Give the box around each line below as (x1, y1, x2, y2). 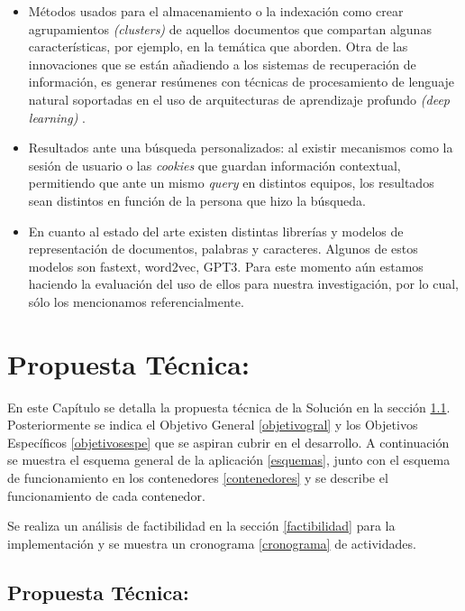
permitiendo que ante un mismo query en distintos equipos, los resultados (28, 173, 434, 192)
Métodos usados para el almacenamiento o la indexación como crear (28, 2, 404, 20)
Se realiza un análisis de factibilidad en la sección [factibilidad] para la (7, 516, 396, 535)
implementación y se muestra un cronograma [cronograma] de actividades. (7, 533, 416, 552)
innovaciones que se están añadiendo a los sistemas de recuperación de (28, 54, 416, 73)
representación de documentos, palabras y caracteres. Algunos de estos (28, 239, 418, 258)
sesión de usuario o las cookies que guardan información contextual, (28, 155, 401, 174)
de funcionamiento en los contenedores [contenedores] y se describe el (7, 468, 388, 486)
